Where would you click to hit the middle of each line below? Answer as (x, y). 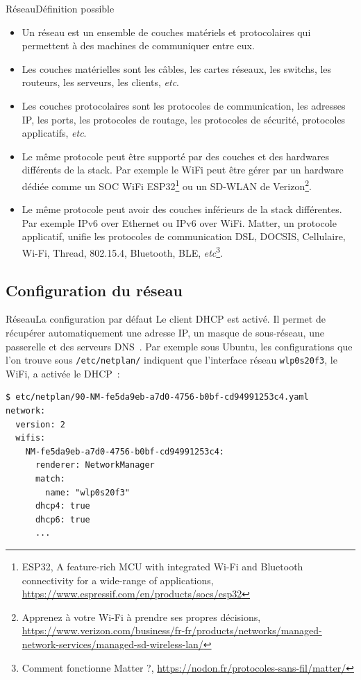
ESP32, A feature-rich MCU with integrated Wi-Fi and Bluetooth (162, 566)
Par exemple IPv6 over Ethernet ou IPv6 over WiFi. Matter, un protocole (179, 222)
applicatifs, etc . (54, 133)
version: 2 (40, 424)
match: (50, 479)
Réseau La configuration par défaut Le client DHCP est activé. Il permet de (166, 319)
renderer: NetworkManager (95, 465)
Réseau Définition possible (60, 8)
